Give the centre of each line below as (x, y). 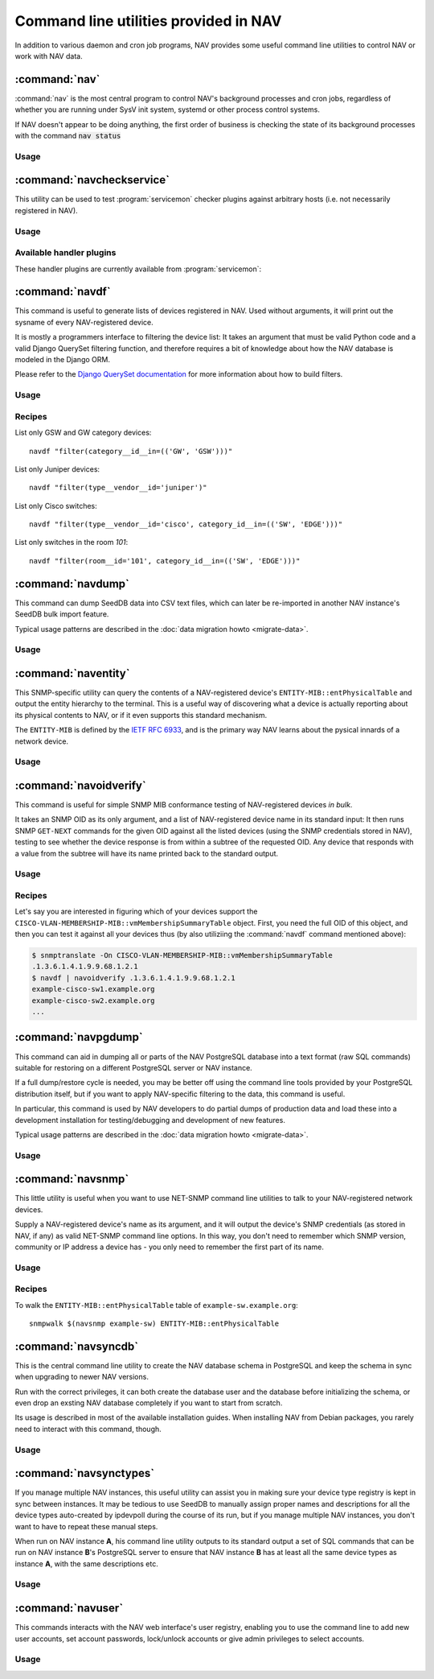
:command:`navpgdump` (79, 1037)
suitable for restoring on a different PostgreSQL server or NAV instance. (133, 1067)
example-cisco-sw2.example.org (94, 1000)
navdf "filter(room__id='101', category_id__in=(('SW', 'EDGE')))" (165, 561)
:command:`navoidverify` (80, 785)
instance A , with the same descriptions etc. (86, 1563)
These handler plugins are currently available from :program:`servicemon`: (138, 269)
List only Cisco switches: (56, 505)
